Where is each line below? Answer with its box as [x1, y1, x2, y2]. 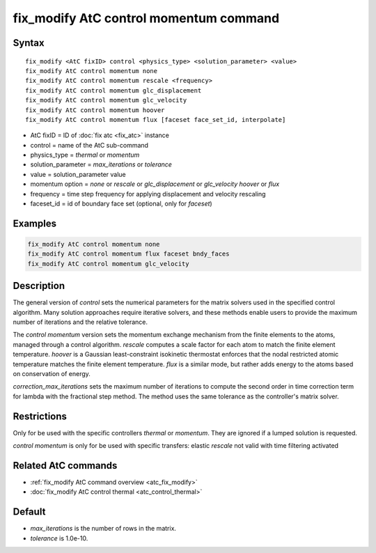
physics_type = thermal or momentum [30, 150, 140, 159]
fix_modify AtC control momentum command [13, 10, 280, 26]
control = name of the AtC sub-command [30, 141, 149, 149]
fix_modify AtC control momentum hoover [25, 106, 165, 114]
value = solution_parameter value [30, 170, 127, 178]
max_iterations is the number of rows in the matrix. [30, 524, 177, 533]
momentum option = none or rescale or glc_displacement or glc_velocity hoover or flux [30, 180, 280, 188]
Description [13, 280, 65, 292]
